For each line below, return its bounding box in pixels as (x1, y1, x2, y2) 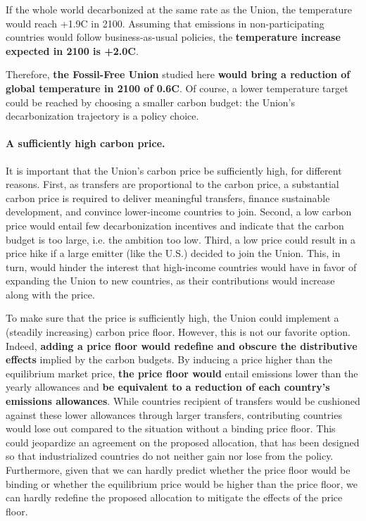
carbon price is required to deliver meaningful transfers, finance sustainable (6, 190, 330, 205)
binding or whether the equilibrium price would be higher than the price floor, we (6, 476, 358, 491)
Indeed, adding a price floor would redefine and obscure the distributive (6, 338, 358, 353)
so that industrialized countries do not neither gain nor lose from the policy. (6, 448, 334, 463)
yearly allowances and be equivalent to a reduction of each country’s (6, 379, 330, 394)
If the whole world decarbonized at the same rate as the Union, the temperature (6, 2, 352, 16)
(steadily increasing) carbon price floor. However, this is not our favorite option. (6, 325, 351, 339)
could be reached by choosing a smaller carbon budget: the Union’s (6, 94, 296, 109)
